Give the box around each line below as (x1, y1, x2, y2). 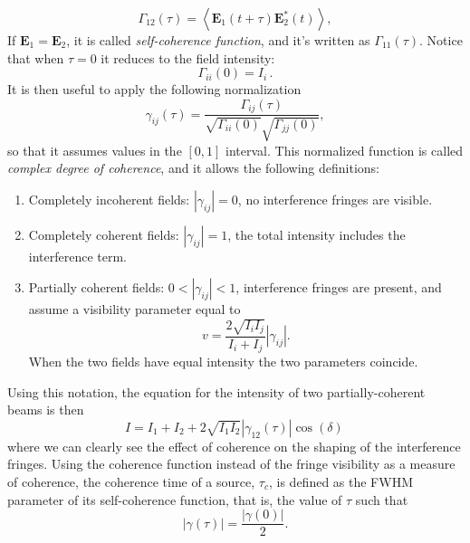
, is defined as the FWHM (268, 472, 413, 491)
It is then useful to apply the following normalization (7, 80, 302, 99)
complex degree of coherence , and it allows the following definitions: (7, 158, 380, 177)
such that (355, 490, 408, 509)
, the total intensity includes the (227, 224, 406, 243)
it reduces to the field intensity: (101, 48, 275, 67)
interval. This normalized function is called (225, 140, 464, 159)
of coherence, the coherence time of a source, (7, 472, 255, 491)
